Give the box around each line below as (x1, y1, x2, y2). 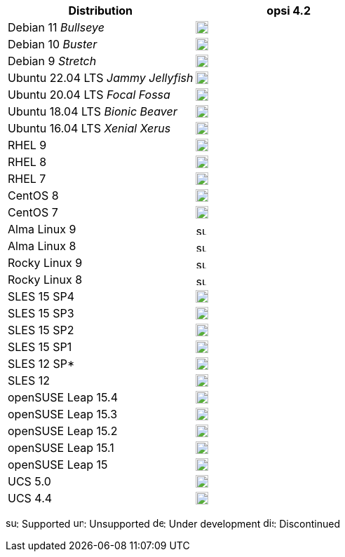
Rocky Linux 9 (8, 256, 83, 270)
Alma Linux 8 (8, 239, 76, 253)
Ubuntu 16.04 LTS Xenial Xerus (8, 121, 171, 135)
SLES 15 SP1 (8, 340, 72, 354)
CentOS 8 (8, 188, 59, 202)
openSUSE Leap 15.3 (8, 407, 118, 421)
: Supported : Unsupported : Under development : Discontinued (16, 518, 341, 530)
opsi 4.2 (266, 4, 311, 18)
